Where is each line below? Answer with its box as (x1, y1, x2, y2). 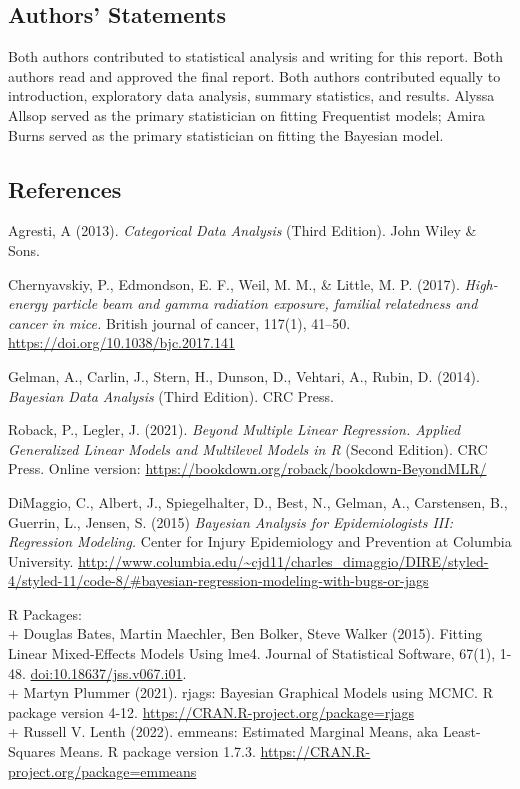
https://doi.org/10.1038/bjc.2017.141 (8, 332, 235, 353)
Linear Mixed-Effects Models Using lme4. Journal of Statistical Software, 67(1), (8, 643, 496, 664)
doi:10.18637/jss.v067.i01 (30, 662, 183, 683)
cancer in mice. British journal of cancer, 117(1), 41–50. (8, 312, 351, 333)
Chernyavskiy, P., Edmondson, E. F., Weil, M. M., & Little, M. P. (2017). (8, 273, 460, 294)
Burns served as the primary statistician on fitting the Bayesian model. (8, 124, 444, 145)
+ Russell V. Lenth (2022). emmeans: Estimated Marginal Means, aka (8, 721, 439, 742)
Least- (442, 721, 481, 742)
